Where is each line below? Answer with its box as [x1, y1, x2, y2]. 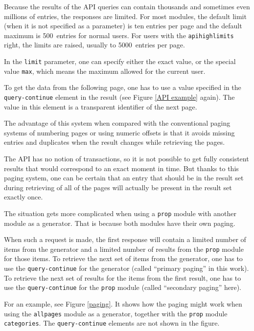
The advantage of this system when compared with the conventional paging [4, 118, 231, 128]
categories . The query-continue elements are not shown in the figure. [4, 318, 220, 328]
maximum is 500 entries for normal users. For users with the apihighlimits [4, 30, 234, 40]
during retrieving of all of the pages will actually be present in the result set [4, 182, 232, 192]
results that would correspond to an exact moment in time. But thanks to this [4, 163, 239, 173]
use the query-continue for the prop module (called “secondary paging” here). [4, 282, 241, 292]
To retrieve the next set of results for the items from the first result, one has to [4, 272, 241, 283]
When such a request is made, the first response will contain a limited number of [4, 234, 246, 244]
